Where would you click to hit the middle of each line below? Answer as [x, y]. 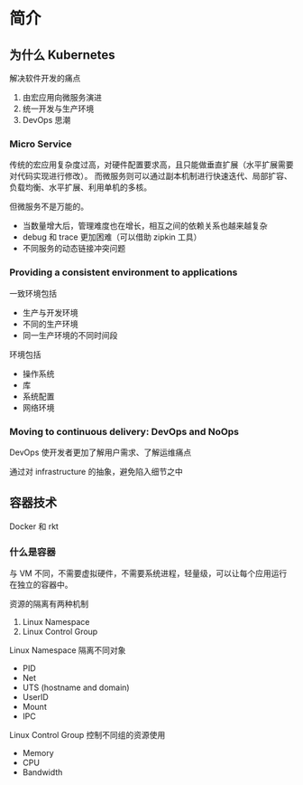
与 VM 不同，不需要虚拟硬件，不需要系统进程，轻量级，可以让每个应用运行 [148, 573]
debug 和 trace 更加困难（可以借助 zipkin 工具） [112, 237]
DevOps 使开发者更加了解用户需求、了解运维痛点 [101, 452]
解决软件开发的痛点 [45, 78]
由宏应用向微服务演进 [62, 97]
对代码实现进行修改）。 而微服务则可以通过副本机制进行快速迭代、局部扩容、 [151, 176]
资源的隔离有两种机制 [49, 604]
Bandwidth [42, 772]
